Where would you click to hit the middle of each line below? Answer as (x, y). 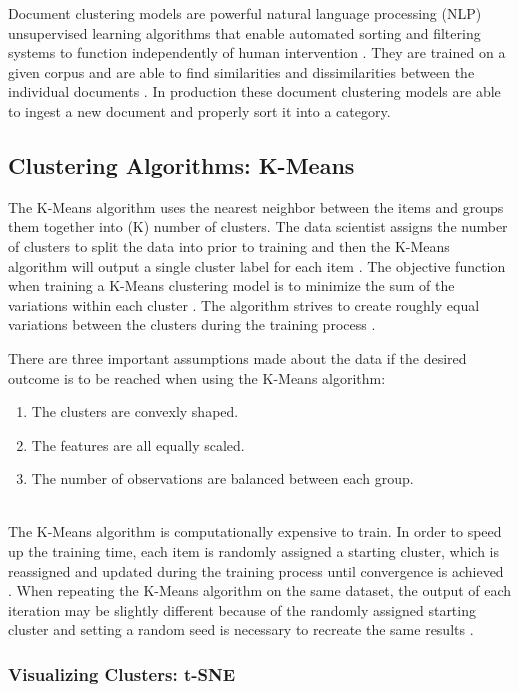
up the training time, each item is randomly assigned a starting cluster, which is (253, 551)
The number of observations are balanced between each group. (222, 478)
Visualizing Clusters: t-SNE (122, 673)
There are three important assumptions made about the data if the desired (237, 357)
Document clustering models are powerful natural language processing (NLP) (245, 13)
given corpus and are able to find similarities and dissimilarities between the (241, 71)
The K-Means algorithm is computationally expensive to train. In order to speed (255, 531)
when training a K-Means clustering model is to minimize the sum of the (231, 285)
